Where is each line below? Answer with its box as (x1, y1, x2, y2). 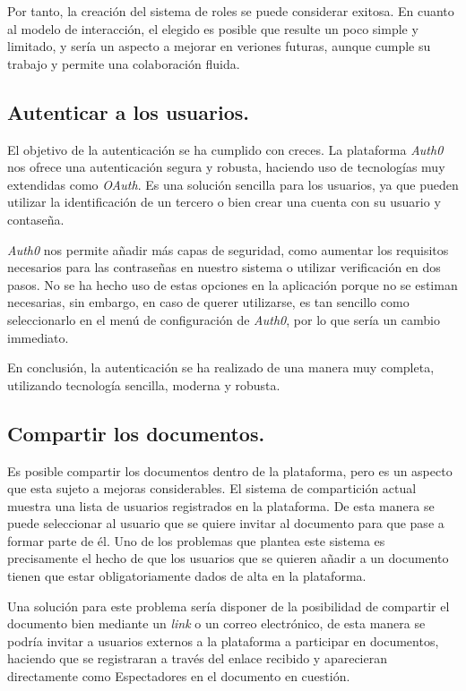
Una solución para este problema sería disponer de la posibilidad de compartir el (7, 596, 450, 615)
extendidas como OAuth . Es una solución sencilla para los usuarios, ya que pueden (7, 175, 459, 193)
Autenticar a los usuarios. (7, 98, 249, 125)
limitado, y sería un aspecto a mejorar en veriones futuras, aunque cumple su (7, 37, 431, 55)
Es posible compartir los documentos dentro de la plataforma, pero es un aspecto (7, 461, 453, 480)
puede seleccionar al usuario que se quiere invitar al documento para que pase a (7, 514, 444, 533)
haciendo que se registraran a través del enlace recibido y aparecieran (7, 649, 387, 668)
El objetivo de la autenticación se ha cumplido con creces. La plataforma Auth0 (7, 140, 444, 158)
